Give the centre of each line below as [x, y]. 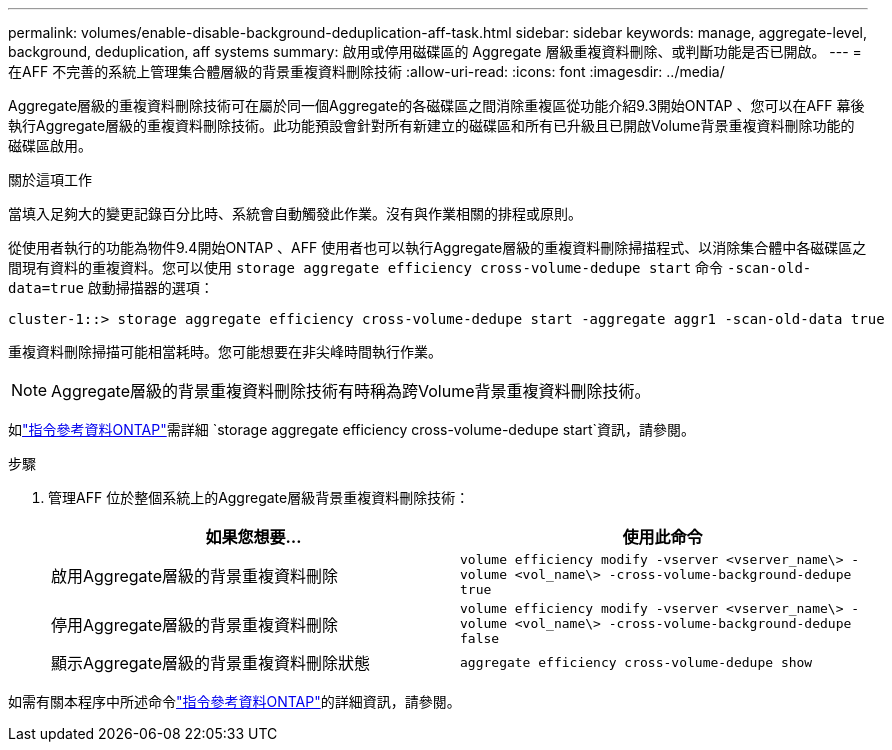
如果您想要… [253, 537]
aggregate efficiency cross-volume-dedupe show [636, 662]
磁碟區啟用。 [50, 145]
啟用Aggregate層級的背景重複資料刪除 [194, 575]
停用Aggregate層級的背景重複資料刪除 [194, 624]
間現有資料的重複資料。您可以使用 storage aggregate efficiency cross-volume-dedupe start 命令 [366, 267]
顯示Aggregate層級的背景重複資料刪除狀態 [210, 663]
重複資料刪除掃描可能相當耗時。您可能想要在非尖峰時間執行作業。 [225, 351]
